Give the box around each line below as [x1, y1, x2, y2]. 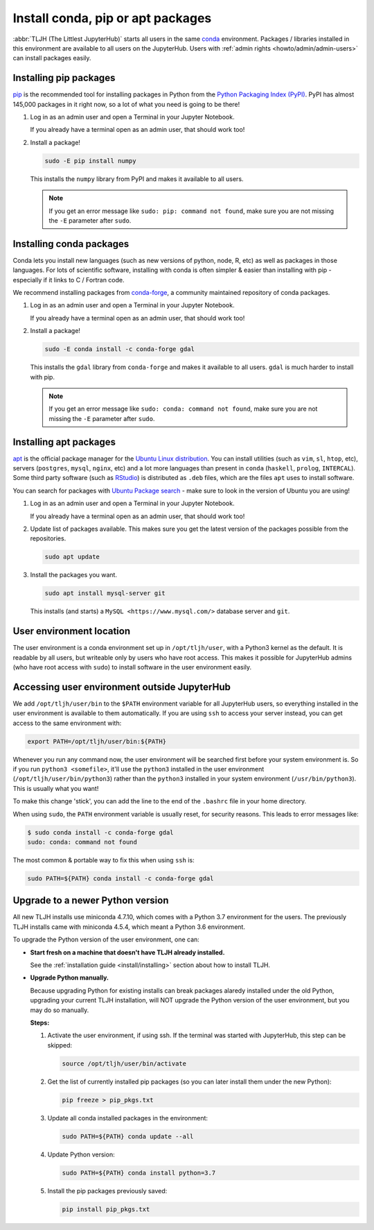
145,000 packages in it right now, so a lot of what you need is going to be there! [12, 100, 240, 108]
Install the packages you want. [30, 571, 118, 579]
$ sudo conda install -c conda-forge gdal [27, 828, 174, 836]
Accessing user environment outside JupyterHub [12, 681, 231, 693]
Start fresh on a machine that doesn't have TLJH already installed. [30, 948, 225, 957]
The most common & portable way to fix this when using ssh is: [12, 855, 195, 864]
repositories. [30, 534, 66, 543]
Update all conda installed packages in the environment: [47, 1113, 208, 1122]
